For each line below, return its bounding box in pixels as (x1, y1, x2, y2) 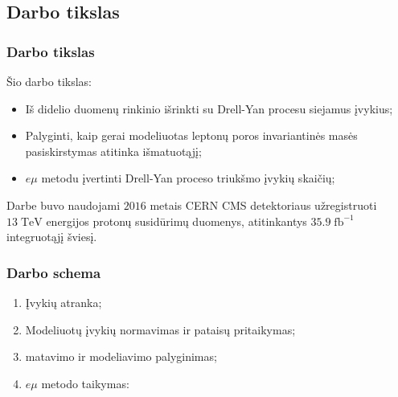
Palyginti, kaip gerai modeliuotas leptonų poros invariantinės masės (25, 127, 358, 144)
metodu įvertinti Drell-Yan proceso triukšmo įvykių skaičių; (41, 170, 335, 186)
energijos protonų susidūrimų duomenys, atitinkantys (46, 212, 307, 229)
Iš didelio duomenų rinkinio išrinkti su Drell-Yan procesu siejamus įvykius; (25, 100, 393, 117)
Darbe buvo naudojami (6, 196, 121, 213)
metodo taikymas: (41, 374, 129, 391)
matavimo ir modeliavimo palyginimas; (25, 348, 217, 365)
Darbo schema (6, 262, 101, 282)
